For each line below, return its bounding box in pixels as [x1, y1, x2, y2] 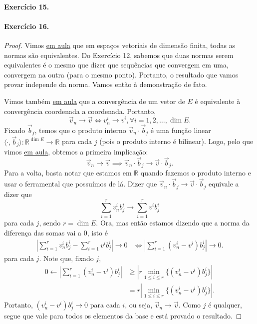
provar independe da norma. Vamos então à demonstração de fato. [4, 79, 207, 89]
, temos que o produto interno [34, 125, 126, 135]
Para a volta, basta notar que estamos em [4, 167, 132, 178]
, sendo [39, 217, 61, 228]
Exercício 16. [4, 20, 49, 31]
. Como [178, 299, 201, 310]
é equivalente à [195, 95, 241, 106]
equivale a [208, 178, 239, 189]
